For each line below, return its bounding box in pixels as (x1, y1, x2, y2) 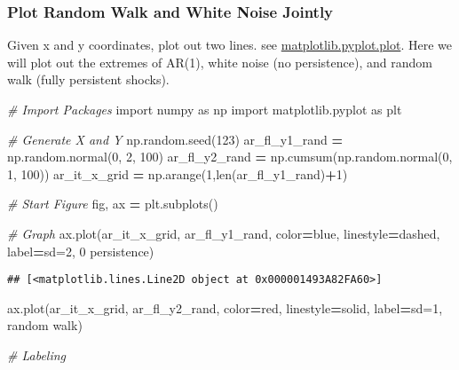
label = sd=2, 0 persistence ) (7, 241, 154, 260)
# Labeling (7, 346, 67, 364)
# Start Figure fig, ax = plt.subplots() (7, 194, 218, 213)
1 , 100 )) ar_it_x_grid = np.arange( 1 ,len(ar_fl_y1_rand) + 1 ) (7, 164, 348, 183)
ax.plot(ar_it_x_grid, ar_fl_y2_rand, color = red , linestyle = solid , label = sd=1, (7, 298, 443, 317)
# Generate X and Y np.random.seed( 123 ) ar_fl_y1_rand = (7, 130, 343, 148)
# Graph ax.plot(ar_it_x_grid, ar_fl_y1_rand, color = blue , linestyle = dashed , (7, 224, 440, 242)
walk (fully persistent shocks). (7, 70, 170, 89)
